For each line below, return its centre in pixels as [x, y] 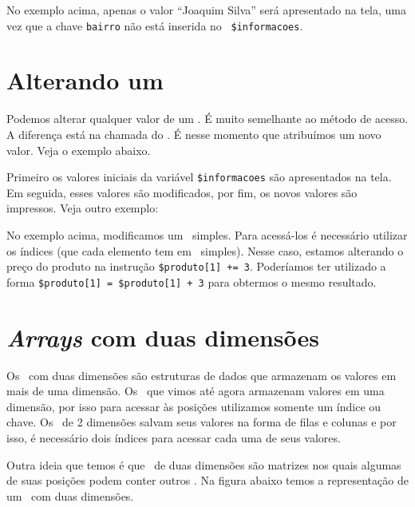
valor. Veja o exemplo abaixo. [79, 150]
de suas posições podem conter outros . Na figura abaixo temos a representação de [207, 480]
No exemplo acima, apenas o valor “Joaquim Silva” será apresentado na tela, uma [207, 10]
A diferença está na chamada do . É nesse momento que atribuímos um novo [194, 134]
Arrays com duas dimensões [163, 337]
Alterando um [85, 80]
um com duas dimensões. [70, 495]
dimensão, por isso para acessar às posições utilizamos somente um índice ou [194, 406]
